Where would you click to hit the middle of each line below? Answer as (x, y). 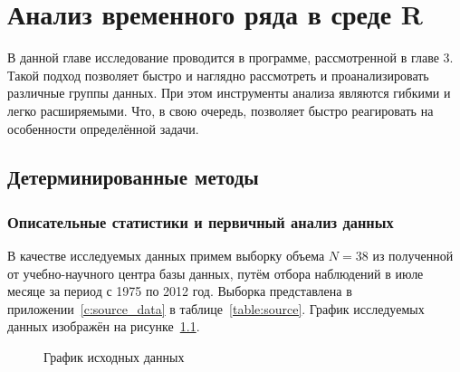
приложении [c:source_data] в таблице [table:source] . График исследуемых (216, 308)
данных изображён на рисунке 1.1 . (104, 326)
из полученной (413, 256)
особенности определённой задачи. (103, 128)
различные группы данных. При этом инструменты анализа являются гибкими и (229, 93)
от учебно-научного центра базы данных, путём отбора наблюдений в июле (216, 273)
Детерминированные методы (133, 177)
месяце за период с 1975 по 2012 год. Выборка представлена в (180, 291)
